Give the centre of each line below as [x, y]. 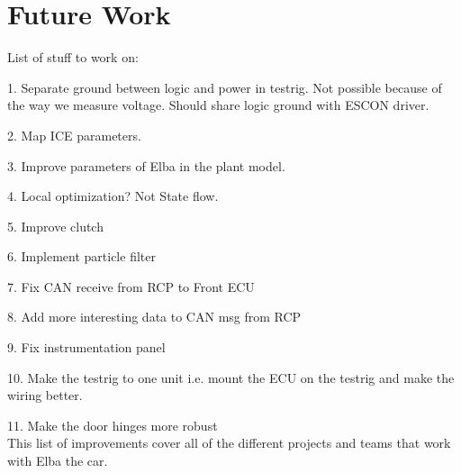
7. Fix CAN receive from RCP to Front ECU [131, 286]
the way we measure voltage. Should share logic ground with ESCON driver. [218, 105]
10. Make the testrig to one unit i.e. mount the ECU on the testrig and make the [231, 377]
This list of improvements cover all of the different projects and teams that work [229, 443]
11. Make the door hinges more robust [113, 425]
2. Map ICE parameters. [74, 135]
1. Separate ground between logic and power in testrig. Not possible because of [225, 87]
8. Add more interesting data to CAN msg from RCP [154, 317]
